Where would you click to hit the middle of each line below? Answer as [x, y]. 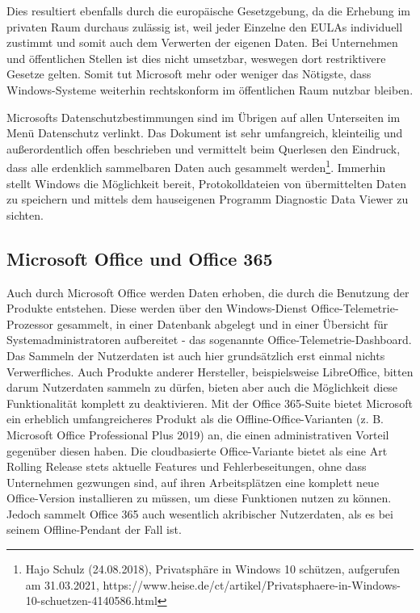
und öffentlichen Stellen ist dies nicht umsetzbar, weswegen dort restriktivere [196, 58]
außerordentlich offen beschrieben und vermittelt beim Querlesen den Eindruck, [204, 148]
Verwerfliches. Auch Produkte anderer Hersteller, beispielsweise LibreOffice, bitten [210, 371]
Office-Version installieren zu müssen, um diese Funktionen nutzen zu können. [199, 498]
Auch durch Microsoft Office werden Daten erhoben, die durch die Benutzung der [208, 292]
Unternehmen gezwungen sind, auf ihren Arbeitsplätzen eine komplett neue [193, 482]
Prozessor [30, 323]
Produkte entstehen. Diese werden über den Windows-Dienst [157, 308]
